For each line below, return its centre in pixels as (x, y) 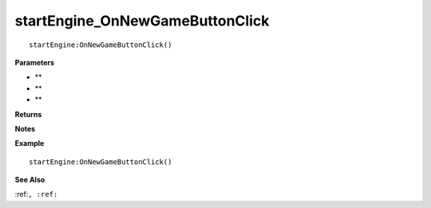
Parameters (35, 62)
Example (30, 143)
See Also (30, 180)
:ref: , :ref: (36, 194)
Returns (28, 114)
